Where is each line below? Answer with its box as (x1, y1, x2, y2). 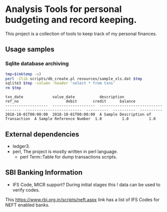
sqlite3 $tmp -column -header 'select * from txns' (5, 81, 115, 86)
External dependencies (5, 130, 79, 138)
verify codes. (12, 186, 40, 193)
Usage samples (5, 45, 55, 53)
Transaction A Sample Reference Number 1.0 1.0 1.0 (5, 116, 156, 121)
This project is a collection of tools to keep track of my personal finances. (5, 30, 157, 36)
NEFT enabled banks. (5, 201, 50, 208)
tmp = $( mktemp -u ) (5, 71, 42, 76)
